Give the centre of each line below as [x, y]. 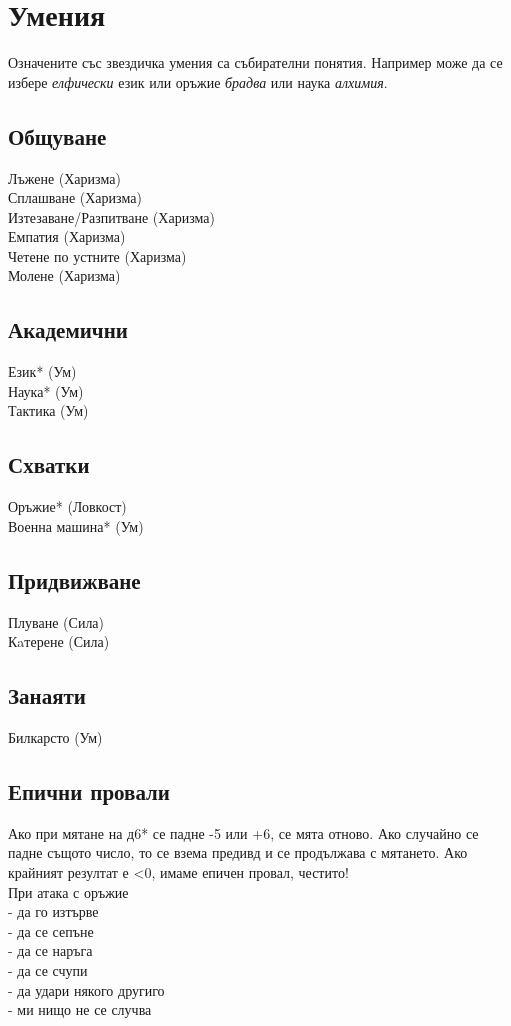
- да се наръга [50, 950]
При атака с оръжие [68, 891]
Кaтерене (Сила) [59, 641]
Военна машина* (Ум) [76, 525]
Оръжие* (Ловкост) [67, 506]
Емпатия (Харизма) [67, 236]
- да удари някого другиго [86, 989]
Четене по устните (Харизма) [97, 255]
